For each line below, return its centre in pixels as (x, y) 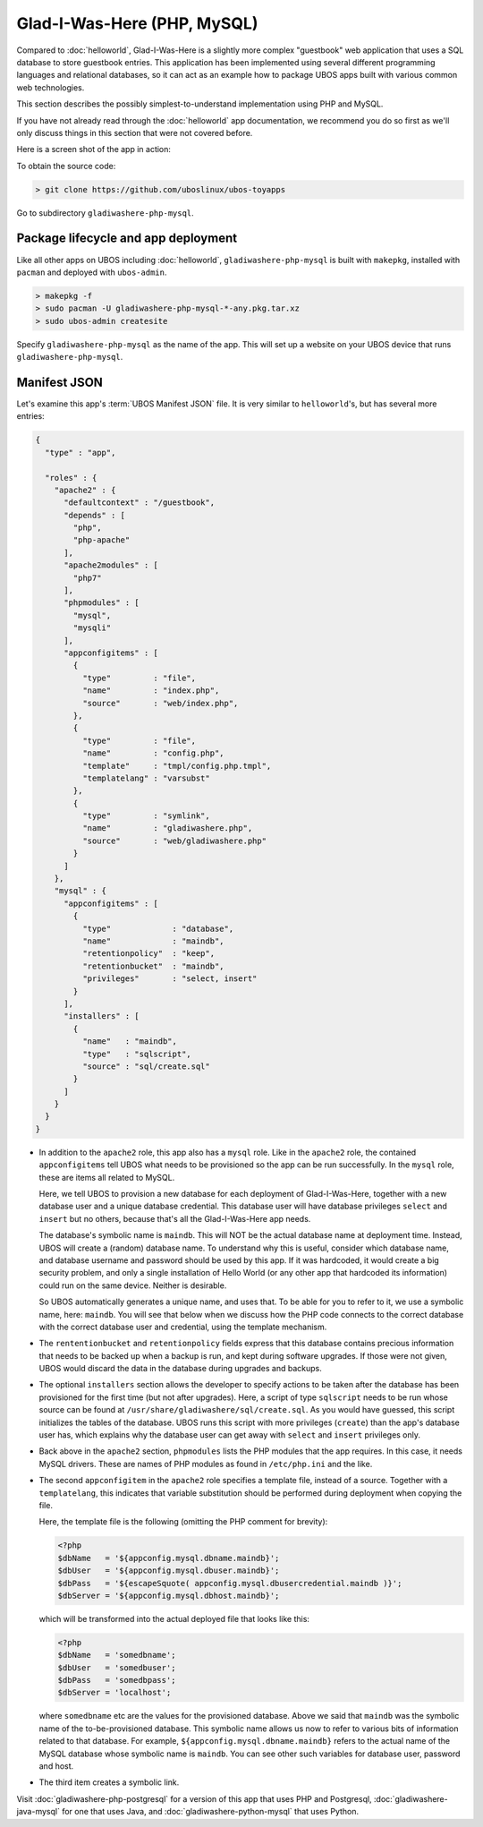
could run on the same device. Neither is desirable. (133, 1285)
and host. (56, 1766)
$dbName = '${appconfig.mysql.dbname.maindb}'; (169, 1558)
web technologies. (51, 87)
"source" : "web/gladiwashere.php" (174, 841)
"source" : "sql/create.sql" (146, 1066)
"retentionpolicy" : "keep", (148, 954)
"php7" (87, 578)
